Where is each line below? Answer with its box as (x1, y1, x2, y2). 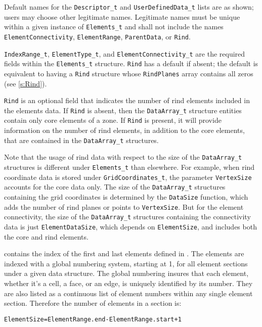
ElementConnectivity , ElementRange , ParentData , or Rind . (4, 31, 191, 41)
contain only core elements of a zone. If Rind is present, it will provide (4, 115, 222, 125)
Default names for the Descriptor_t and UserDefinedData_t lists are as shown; (4, 2, 254, 12)
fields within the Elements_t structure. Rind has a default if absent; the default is (4, 58, 258, 69)
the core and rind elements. (4, 231, 89, 242)
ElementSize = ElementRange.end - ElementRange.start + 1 (4, 315, 182, 323)
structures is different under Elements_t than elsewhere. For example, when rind (4, 162, 255, 172)
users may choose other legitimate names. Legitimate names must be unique (4, 11, 240, 22)
